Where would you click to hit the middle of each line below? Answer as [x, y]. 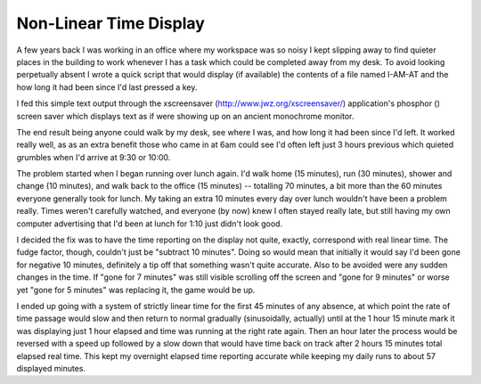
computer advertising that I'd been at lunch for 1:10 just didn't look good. [150, 224]
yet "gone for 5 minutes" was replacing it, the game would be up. [136, 290]
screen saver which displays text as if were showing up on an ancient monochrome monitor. [185, 116]
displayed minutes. [51, 368]
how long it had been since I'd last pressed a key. [107, 87]
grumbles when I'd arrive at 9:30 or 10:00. [94, 157]
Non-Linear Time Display [110, 23]
